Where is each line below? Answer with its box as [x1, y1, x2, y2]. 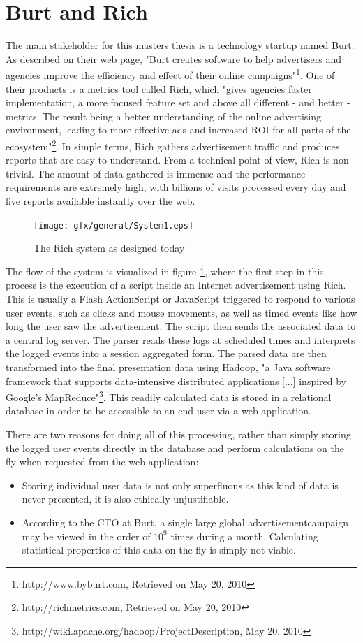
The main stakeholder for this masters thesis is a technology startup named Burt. [6, 38, 355, 52]
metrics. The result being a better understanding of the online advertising [6, 108, 322, 123]
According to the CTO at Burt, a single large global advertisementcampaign [22, 514, 348, 529]
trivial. [6, 166, 34, 180]
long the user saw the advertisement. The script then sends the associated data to [6, 319, 356, 333]
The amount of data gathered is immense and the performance [37, 166, 306, 180]
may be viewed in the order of [22, 528, 151, 543]
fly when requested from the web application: [6, 454, 199, 469]
